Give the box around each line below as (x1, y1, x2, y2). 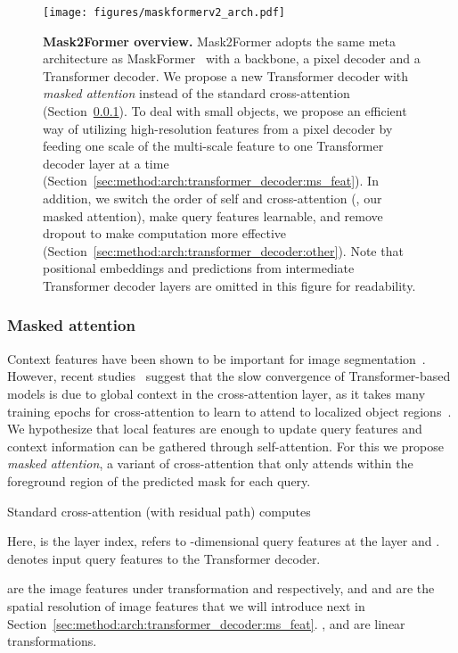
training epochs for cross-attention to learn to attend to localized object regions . (7, 401, 452, 420)
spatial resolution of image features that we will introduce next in (7, 596, 365, 615)
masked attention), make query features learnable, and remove (43, 206, 383, 225)
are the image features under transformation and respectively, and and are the (7, 579, 435, 598)
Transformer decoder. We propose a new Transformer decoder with (43, 66, 409, 85)
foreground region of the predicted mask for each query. (7, 471, 311, 490)
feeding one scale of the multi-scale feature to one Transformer (43, 136, 384, 155)
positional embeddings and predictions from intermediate (43, 259, 355, 277)
